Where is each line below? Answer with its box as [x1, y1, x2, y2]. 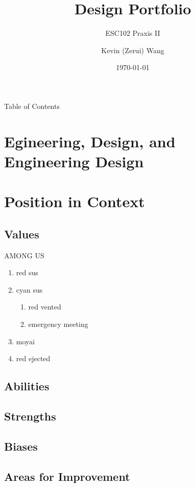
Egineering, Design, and [4, 130, 176, 151]
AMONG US [4, 250, 44, 260]
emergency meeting [28, 319, 88, 329]
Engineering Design [4, 150, 144, 171]
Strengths [4, 408, 56, 424]
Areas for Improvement [4, 468, 130, 484]
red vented [28, 301, 61, 312]
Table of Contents [4, 100, 60, 111]
